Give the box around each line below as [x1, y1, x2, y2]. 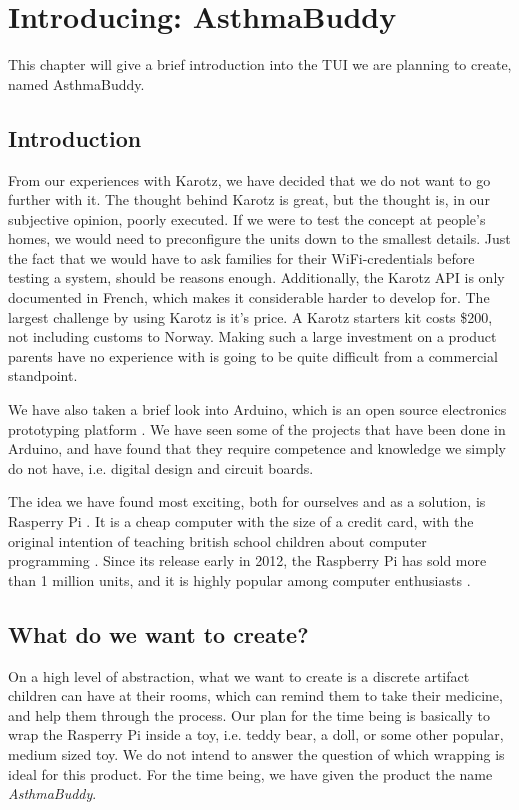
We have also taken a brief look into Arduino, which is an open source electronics [8, 399, 507, 420]
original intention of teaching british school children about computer [8, 530, 427, 551]
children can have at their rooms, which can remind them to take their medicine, [8, 685, 503, 706]
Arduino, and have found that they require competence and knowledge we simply [8, 438, 506, 459]
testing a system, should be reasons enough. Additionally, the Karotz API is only [8, 267, 505, 288]
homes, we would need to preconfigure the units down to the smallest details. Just [8, 228, 511, 249]
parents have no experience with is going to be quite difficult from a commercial [8, 345, 498, 366]
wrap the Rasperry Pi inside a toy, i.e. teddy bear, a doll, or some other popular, [8, 724, 504, 745]
